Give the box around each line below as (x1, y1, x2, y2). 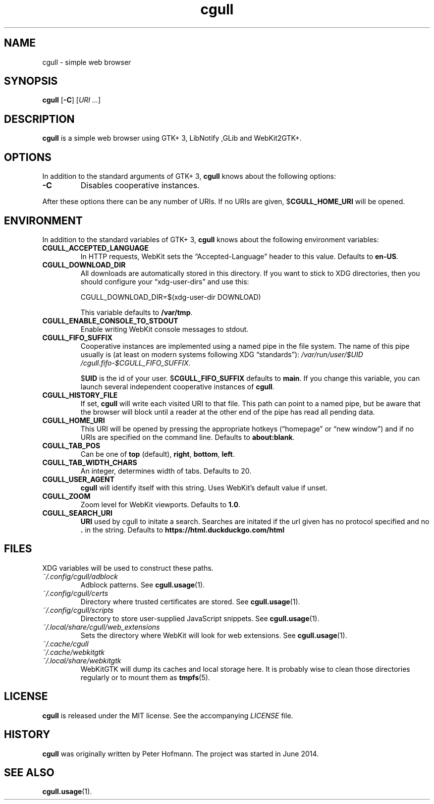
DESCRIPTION (4, 112, 75, 125)
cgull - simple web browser (42, 57, 131, 66)
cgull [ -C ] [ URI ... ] (42, 96, 101, 105)
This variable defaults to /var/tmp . (80, 308, 193, 317)
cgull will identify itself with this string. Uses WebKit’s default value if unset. (80, 483, 327, 492)
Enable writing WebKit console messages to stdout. (80, 324, 249, 333)
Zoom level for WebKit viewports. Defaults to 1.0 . (80, 500, 240, 509)
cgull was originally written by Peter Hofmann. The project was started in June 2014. (42, 749, 319, 758)
